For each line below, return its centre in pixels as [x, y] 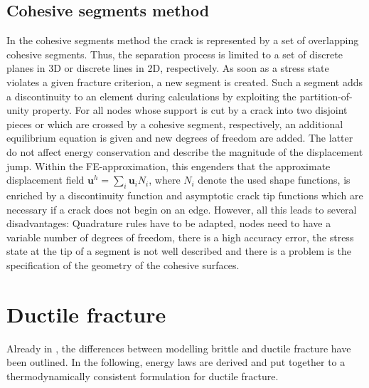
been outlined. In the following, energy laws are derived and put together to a [176, 362]
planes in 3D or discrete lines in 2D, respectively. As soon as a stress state [168, 68]
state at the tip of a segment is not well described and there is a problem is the [179, 251]
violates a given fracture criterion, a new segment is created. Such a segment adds [185, 82]
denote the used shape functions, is [274, 180]
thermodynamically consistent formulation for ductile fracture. [143, 376]
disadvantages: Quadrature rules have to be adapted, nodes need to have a [169, 223]
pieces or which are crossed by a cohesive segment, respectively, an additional [175, 124]
